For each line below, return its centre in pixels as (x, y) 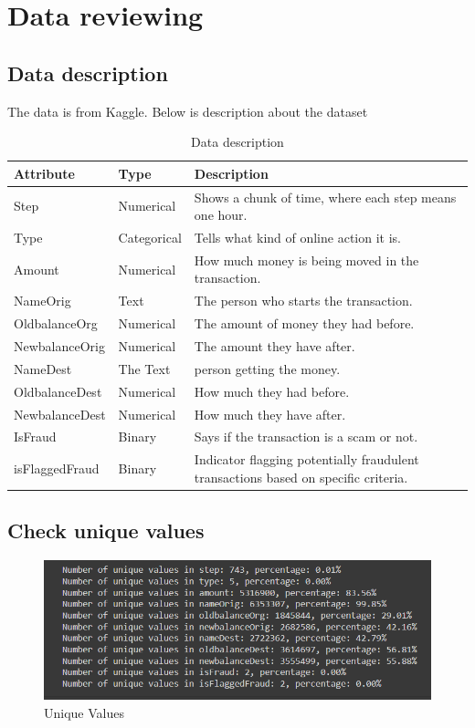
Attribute (44, 173)
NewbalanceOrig (59, 346)
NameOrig (42, 301)
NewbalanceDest (60, 414)
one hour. (221, 215)
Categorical (150, 238)
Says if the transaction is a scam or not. (306, 437)
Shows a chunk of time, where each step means (325, 197)
